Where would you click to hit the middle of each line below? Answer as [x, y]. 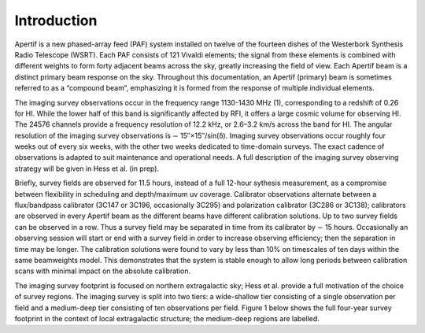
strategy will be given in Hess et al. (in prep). [87, 168]
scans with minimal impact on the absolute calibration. [103, 271]
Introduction [56, 20]
